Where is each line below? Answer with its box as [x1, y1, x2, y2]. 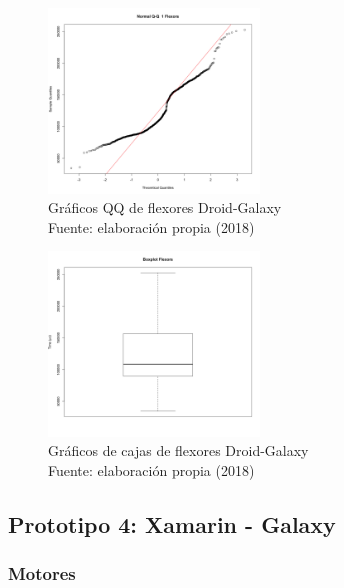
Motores [8, 561, 76, 586]
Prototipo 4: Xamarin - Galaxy [8, 508, 336, 539]
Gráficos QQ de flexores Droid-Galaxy [48, 197, 282, 218]
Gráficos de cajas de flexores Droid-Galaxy [48, 440, 309, 461]
